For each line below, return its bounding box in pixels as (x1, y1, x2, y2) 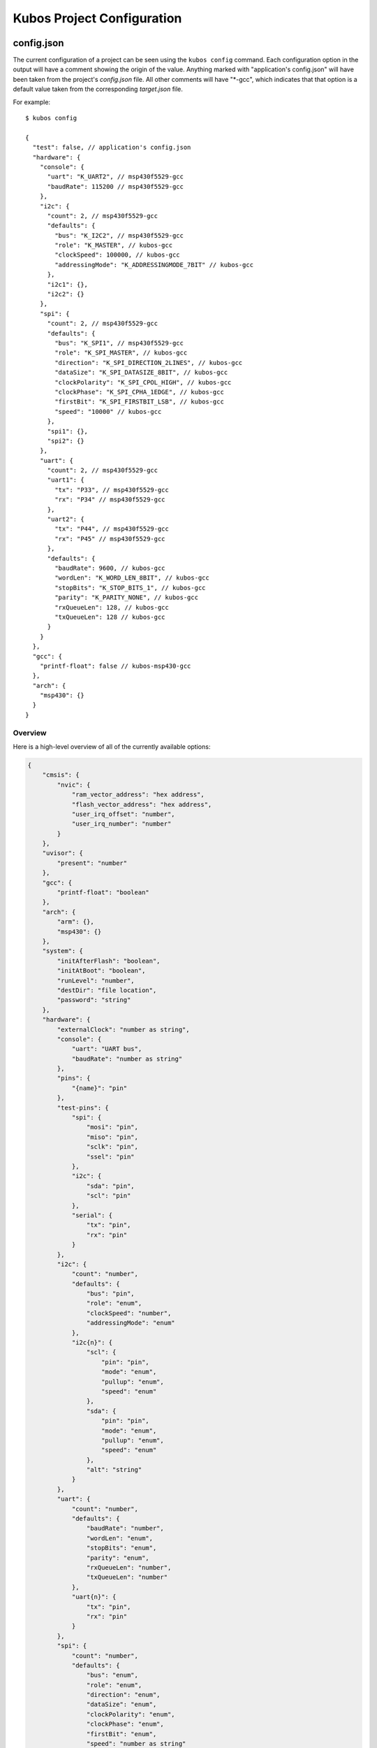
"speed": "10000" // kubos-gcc (54, 408, 162, 415)
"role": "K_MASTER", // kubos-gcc (54, 241, 173, 250)
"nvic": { (57, 780, 91, 789)
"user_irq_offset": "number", (71, 810, 175, 818)
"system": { (42, 947, 84, 955)
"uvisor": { (42, 850, 84, 857)
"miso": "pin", (86, 1133, 139, 1141)
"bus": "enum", (86, 1671, 139, 1679)
